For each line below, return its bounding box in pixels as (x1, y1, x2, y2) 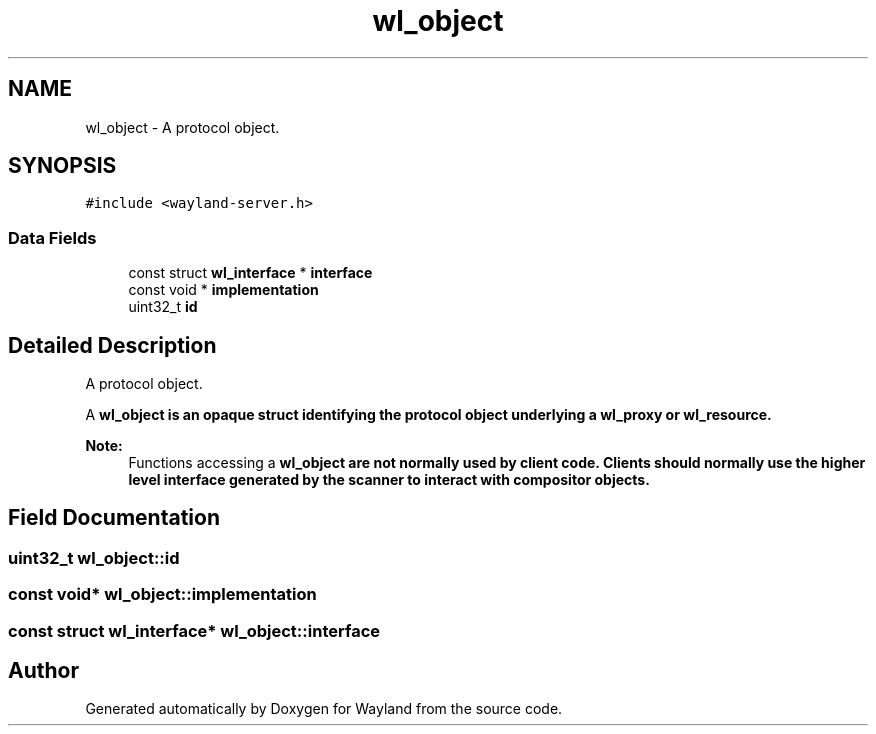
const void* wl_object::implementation (8, 584, 317, 605)
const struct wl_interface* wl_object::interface (8, 620, 381, 641)
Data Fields (8, 227, 97, 248)
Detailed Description (8, 332, 217, 358)
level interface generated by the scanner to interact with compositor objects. (128, 471, 650, 489)
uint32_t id (128, 298, 198, 316)
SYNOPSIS (8, 153, 117, 179)
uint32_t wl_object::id (8, 547, 180, 568)
